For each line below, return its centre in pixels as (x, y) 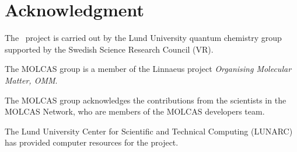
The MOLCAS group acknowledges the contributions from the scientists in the (146, 100)
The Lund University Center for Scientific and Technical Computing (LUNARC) (149, 131)
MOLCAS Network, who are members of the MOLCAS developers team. (135, 111)
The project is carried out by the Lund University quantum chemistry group (143, 38)
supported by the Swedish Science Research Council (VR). (109, 49)
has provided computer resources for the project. (92, 142)
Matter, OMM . (31, 80)
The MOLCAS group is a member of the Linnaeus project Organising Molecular (148, 69)
